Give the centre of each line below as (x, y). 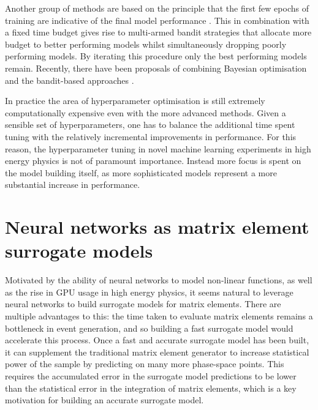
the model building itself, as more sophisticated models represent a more (141, 172)
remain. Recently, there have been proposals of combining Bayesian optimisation (156, 68)
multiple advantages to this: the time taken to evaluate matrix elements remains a (159, 316)
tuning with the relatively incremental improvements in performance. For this (151, 136)
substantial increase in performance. (73, 184)
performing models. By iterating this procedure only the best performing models (156, 56)
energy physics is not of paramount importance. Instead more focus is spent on (153, 161)
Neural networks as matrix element (157, 227)
